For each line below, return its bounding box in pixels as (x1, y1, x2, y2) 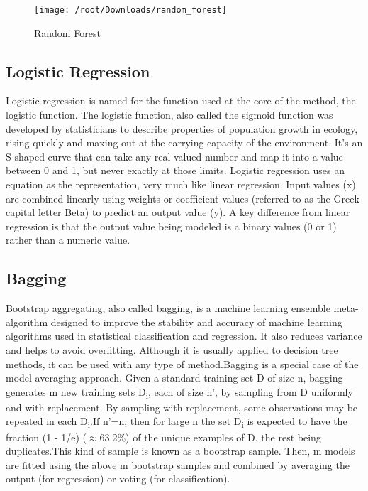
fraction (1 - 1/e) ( (6, 429, 87, 444)
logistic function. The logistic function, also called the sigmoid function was (6, 107, 333, 122)
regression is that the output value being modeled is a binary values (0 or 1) (6, 218, 337, 233)
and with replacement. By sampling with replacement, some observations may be (6, 399, 358, 414)
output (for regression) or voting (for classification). (6, 471, 230, 486)
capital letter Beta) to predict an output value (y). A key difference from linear (6, 205, 350, 220)
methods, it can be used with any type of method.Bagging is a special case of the (6, 356, 359, 371)
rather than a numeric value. (6, 232, 130, 247)
